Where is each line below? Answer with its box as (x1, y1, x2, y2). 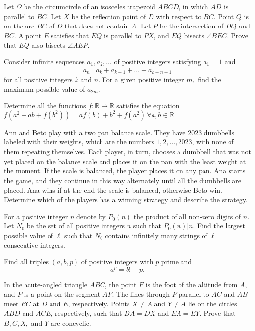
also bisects (31, 40, 66, 50)
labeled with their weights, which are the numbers (4, 137, 154, 147)
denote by (76, 211, 106, 221)
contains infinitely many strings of (105, 230, 207, 240)
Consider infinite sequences (4, 56, 85, 66)
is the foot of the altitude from (145, 279, 238, 289)
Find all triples (4, 256, 49, 266)
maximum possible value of (4, 83, 85, 94)
